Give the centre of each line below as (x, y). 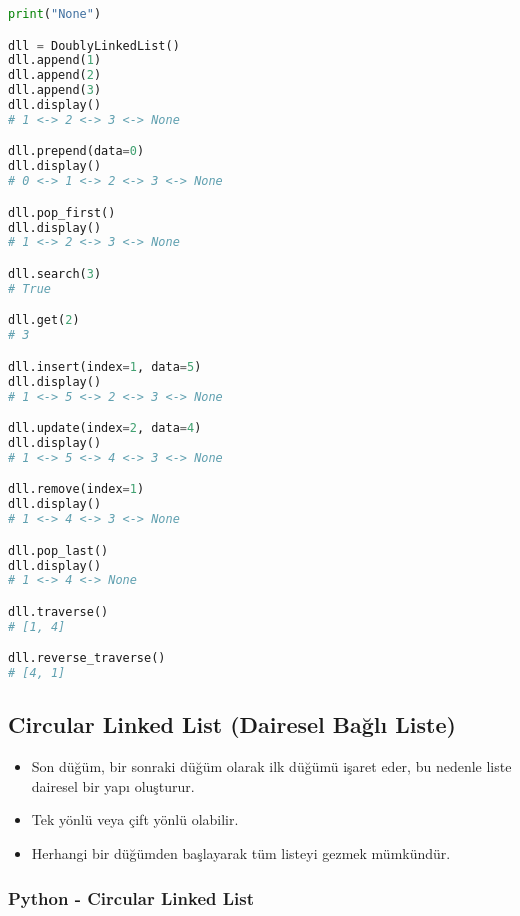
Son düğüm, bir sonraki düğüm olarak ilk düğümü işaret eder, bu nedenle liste (271, 766)
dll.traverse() (58, 611)
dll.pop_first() (62, 212)
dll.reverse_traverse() (87, 658)
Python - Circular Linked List (131, 897)
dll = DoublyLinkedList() (94, 45)
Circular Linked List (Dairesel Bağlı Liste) (232, 724)
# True (29, 288)
